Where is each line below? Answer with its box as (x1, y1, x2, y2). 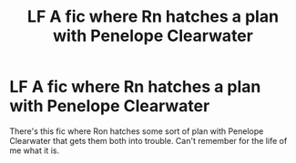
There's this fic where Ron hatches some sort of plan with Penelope (9, 125, 264, 137)
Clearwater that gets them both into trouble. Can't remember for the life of (9, 135, 288, 146)
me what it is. (9, 145, 60, 156)
